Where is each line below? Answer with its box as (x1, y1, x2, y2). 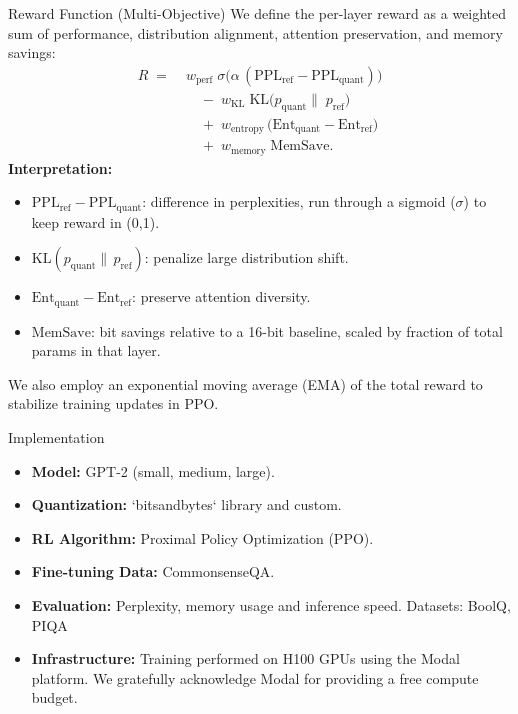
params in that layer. (31, 340, 161, 361)
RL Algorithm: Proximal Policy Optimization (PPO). (31, 527, 374, 548)
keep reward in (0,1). (31, 211, 160, 232)
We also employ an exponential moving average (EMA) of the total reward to (8, 373, 483, 394)
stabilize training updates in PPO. (8, 393, 219, 414)
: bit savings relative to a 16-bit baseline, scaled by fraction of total (90, 320, 503, 341)
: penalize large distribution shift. (144, 247, 349, 268)
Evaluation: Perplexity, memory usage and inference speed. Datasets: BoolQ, (31, 595, 511, 616)
